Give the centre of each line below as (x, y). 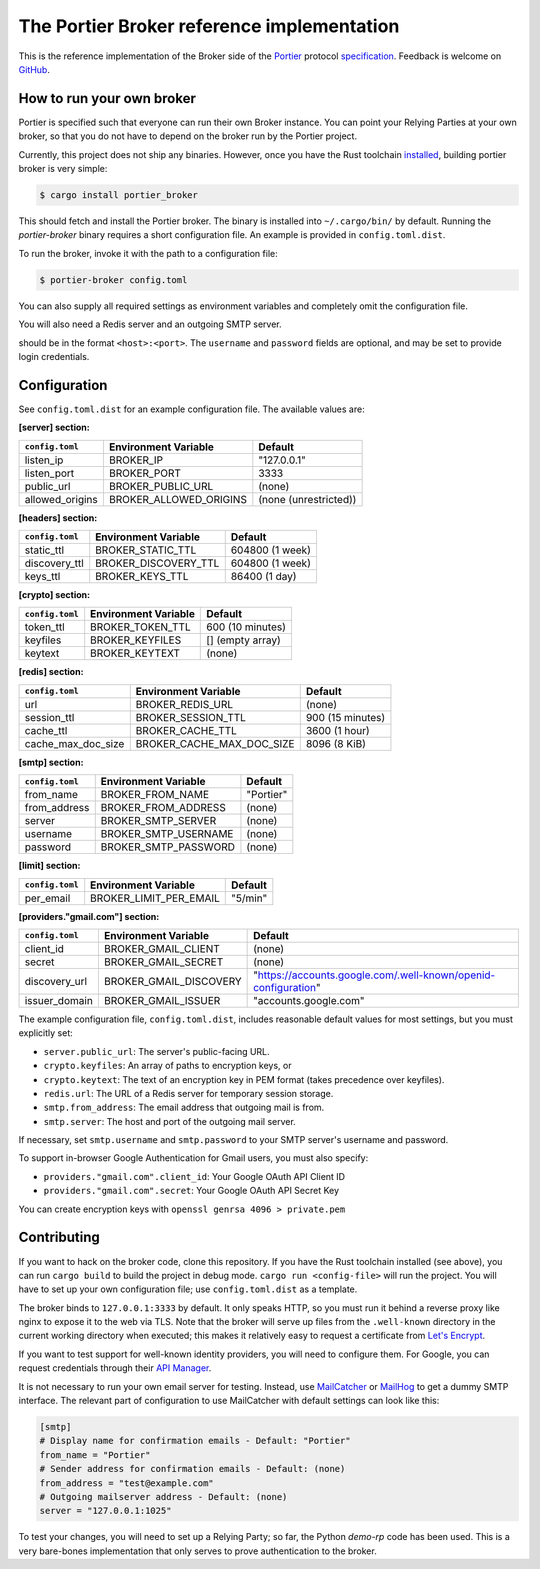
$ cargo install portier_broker (119, 195)
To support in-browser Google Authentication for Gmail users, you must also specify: (193, 1158)
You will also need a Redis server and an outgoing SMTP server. (150, 324)
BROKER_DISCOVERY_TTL (157, 563)
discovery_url (56, 981)
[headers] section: (58, 517)
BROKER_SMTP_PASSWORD (167, 847)
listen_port (49, 473)
